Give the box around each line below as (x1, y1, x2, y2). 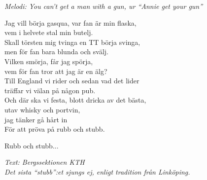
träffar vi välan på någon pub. (4, 85, 96, 95)
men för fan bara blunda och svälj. (4, 46, 108, 57)
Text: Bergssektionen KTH (4, 157, 85, 167)
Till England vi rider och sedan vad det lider (4, 75, 139, 86)
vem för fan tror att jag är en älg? (4, 66, 107, 76)
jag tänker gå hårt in (4, 114, 68, 124)
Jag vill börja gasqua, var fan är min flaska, (4, 17, 137, 28)
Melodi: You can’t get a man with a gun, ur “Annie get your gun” (4, 1, 203, 11)
